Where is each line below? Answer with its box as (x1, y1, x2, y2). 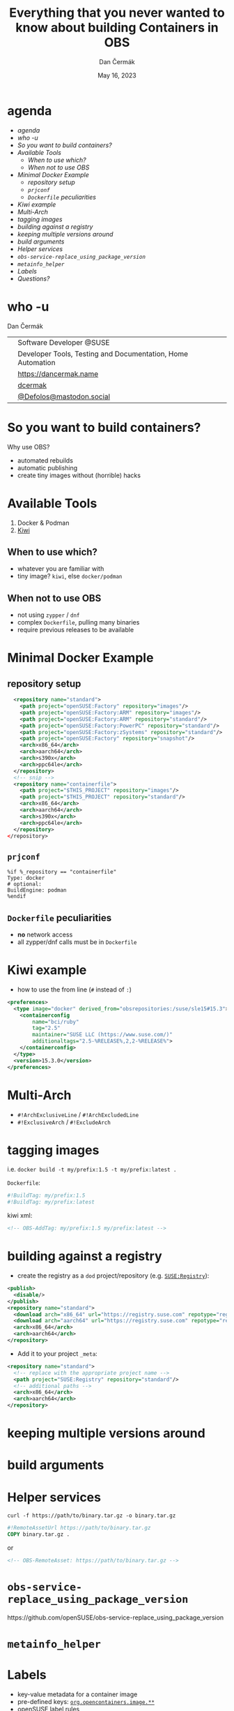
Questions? (17, 274, 50, 283)
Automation (17, 357, 56, 367)
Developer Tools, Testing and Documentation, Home (17, 349, 189, 359)
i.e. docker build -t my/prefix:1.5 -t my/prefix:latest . (7, 1165, 177, 1174)
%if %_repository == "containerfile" (7, 869, 117, 876)
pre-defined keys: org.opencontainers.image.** (17, 1698, 155, 1705)
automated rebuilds (17, 456, 73, 465)
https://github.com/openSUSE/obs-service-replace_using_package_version (7, 1613, 224, 1622)
